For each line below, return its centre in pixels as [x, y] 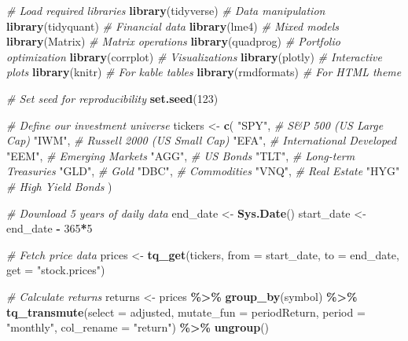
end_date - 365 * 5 [50, 228]
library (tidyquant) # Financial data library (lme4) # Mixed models [173, 26]
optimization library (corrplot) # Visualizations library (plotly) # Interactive [194, 56]
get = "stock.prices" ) [56, 270]
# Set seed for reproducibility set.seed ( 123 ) [112, 98]
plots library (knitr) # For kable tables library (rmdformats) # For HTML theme [204, 72]
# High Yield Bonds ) [59, 186]
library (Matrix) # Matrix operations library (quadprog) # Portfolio [173, 41]
